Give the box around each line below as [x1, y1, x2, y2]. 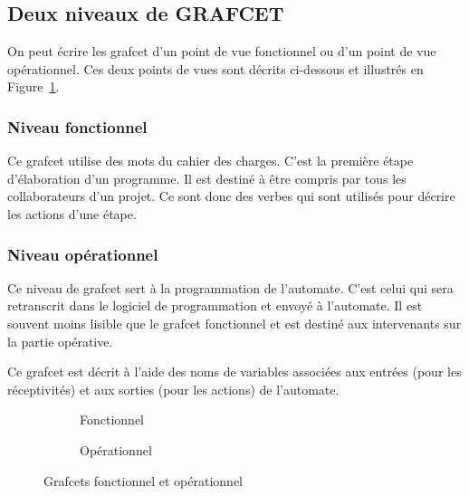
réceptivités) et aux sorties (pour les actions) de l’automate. [7, 379, 340, 398]
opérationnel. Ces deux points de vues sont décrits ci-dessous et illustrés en [7, 59, 424, 78]
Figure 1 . [7, 77, 60, 96]
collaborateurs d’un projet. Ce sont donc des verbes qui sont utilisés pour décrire [7, 186, 455, 205]
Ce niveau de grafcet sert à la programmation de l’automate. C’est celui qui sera [7, 278, 454, 297]
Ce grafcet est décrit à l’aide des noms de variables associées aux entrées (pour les [7, 362, 462, 381]
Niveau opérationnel [7, 243, 158, 265]
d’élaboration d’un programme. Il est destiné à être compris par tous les [7, 168, 407, 187]
